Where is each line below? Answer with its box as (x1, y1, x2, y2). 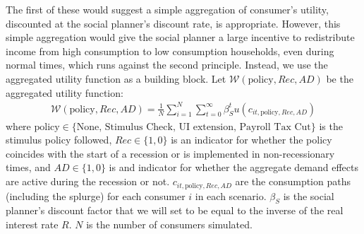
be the (326, 71, 353, 86)
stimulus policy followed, (6, 132, 112, 147)
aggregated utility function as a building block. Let (6, 71, 226, 86)
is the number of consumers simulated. (86, 216, 253, 231)
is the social (283, 188, 334, 203)
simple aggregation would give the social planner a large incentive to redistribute (6, 30, 355, 45)
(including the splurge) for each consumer (6, 188, 186, 203)
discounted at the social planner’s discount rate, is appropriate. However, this (6, 16, 341, 30)
